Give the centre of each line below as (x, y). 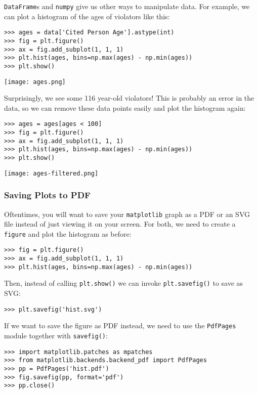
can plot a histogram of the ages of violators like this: (87, 16)
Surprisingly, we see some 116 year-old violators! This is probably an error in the (129, 98)
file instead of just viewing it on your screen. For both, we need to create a (120, 224)
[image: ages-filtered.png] (51, 173)
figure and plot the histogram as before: (68, 233)
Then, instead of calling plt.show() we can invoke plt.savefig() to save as (124, 283)
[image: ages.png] (35, 82)
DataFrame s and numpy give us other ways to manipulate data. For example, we (127, 6)
